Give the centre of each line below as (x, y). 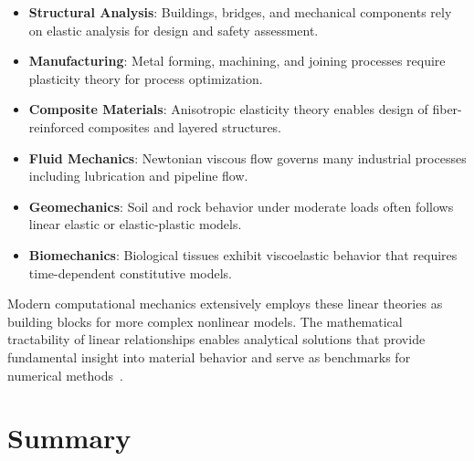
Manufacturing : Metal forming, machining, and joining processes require (237, 61)
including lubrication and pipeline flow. (138, 176)
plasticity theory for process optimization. (146, 78)
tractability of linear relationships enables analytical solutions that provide (216, 339)
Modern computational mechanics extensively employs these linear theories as (225, 304)
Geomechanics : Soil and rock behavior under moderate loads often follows (241, 206)
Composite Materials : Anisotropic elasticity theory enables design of (228, 109)
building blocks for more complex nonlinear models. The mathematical (205, 321)
